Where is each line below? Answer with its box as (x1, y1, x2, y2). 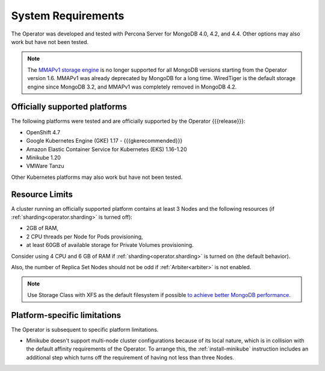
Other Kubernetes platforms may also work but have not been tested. (11, 173, 183, 181)
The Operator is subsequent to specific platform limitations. (11, 326, 159, 333)
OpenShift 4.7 (26, 128, 60, 136)
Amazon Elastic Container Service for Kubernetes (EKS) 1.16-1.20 (26, 145, 187, 153)
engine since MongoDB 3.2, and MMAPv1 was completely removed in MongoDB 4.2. (27, 83, 237, 90)
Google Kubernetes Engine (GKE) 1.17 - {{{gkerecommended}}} (26, 137, 183, 145)
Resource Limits (11, 189, 73, 199)
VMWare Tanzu (26, 163, 64, 170)
